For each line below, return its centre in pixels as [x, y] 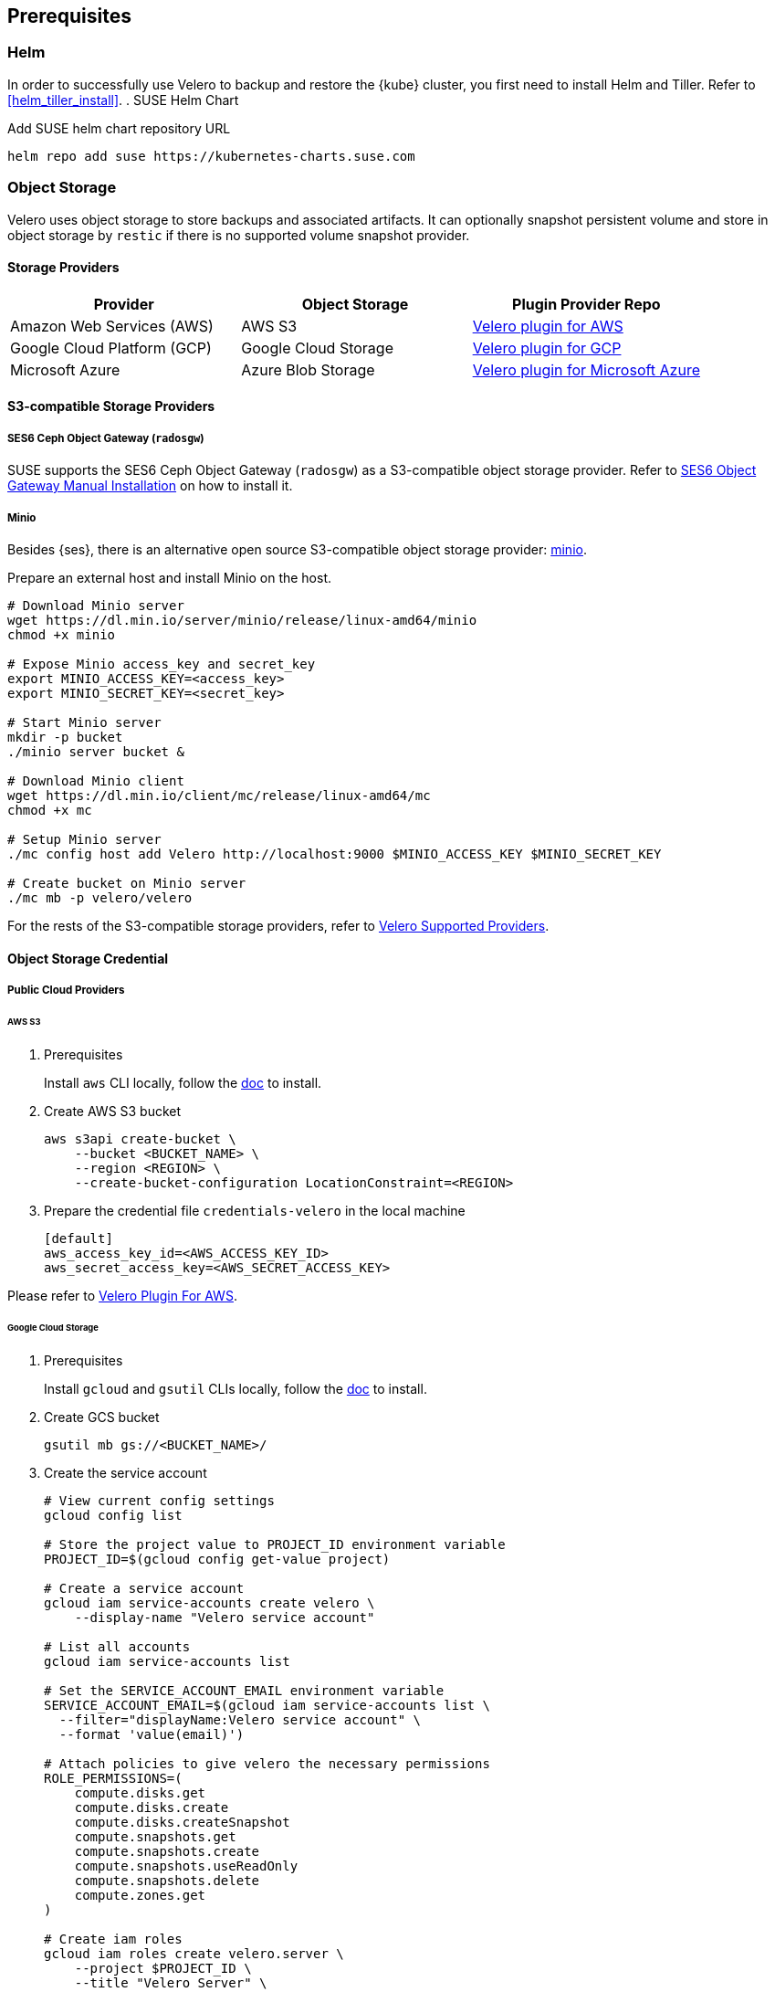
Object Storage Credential [88, 958]
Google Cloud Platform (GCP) [111, 348]
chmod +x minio [62, 634]
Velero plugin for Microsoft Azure [586, 369]
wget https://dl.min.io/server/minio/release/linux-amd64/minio [242, 620]
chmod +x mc [50, 810]
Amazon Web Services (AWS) [112, 326]
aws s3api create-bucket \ [140, 1138]
